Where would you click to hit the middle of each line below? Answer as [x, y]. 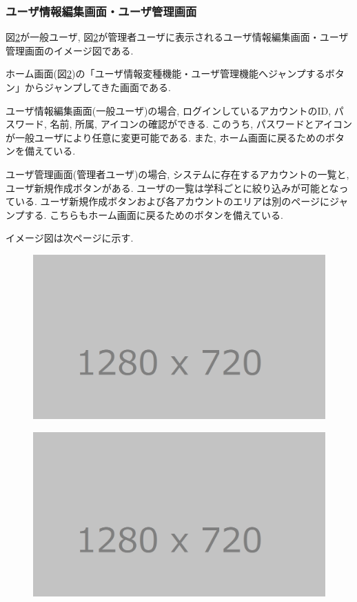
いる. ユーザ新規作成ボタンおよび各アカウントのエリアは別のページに [172, 201]
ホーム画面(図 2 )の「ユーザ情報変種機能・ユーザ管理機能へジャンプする [165, 74]
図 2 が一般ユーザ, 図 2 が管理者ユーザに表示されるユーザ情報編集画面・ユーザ [177, 37]
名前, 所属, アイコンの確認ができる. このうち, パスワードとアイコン [201, 124]
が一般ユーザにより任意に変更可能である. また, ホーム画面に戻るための [165, 137]
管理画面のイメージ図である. [70, 50]
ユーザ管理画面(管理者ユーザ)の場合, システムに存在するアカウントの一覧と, [177, 174]
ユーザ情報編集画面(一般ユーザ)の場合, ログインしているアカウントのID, [169, 110]
